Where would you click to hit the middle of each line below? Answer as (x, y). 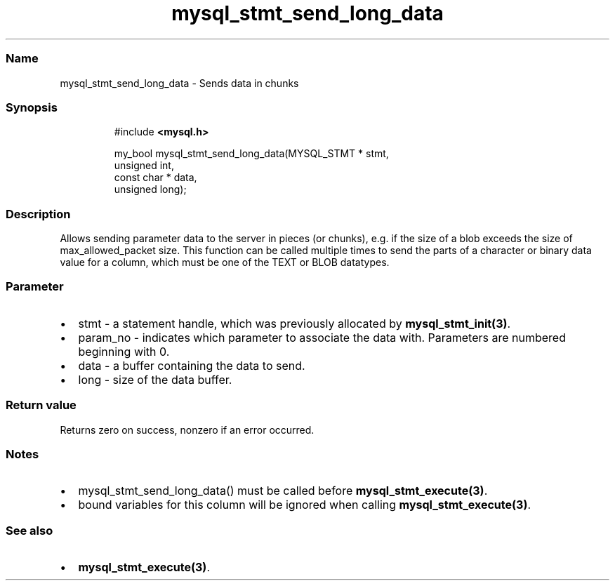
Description (38, 214)
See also (29, 530)
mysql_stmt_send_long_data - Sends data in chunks (179, 83)
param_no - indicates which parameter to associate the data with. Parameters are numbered (322, 337)
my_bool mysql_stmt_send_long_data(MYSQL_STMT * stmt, (251, 154)
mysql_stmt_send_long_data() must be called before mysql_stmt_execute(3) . (283, 491)
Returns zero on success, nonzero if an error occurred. (187, 429)
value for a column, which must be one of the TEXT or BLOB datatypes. (225, 262)
